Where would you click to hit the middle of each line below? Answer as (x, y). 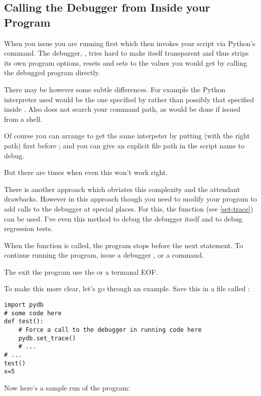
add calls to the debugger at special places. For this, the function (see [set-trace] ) (129, 208)
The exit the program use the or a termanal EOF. (81, 271)
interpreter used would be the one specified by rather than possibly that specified (129, 99)
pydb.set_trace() (47, 338)
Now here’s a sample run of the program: (67, 387)
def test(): (24, 322)
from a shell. (23, 119)
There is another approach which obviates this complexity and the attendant (122, 189)
